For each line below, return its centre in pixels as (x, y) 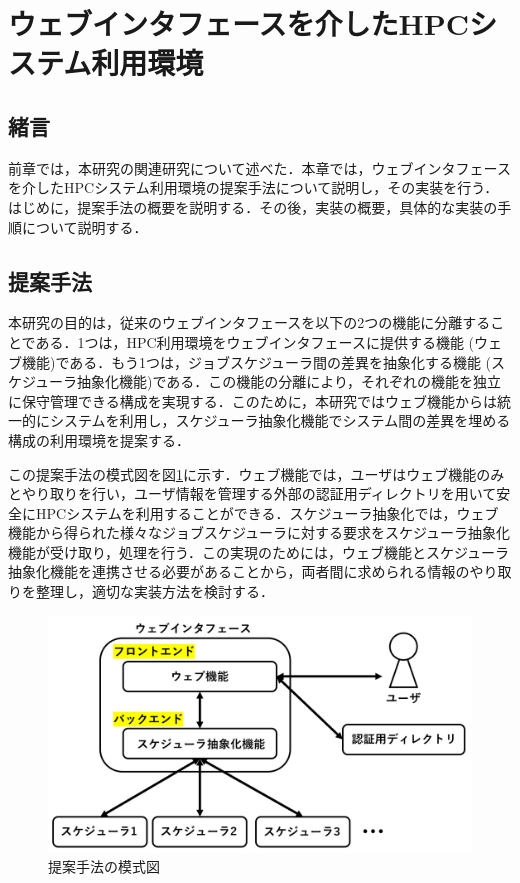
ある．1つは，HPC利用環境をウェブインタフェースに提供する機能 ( (254, 341)
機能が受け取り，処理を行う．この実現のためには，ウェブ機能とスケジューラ (258, 551)
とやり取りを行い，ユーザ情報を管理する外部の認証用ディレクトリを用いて (252, 493)
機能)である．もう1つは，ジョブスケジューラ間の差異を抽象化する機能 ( (256, 361)
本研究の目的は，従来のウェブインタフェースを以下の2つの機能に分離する (249, 322)
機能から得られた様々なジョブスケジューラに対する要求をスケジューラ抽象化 (259, 532)
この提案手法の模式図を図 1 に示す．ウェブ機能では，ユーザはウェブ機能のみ (256, 473)
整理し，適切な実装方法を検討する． (154, 591)
